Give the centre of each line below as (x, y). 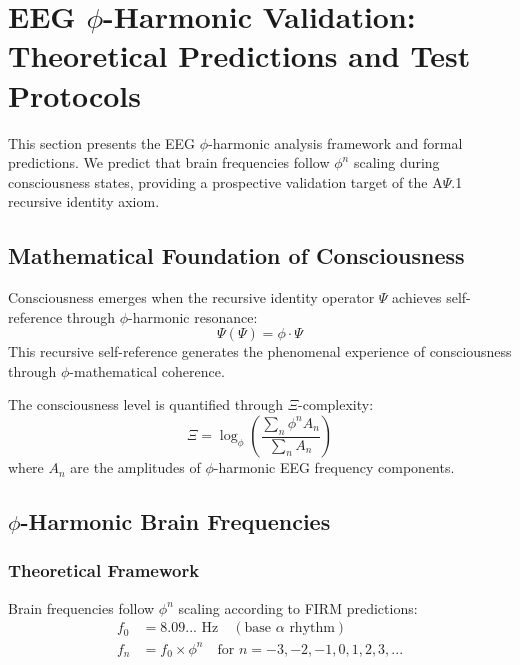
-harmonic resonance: (193, 316)
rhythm (312, 628)
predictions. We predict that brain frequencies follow (169, 162)
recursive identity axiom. (84, 201)
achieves (417, 297)
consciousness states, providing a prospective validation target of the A (225, 181)
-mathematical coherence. (147, 370)
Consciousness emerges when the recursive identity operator (191, 297)
